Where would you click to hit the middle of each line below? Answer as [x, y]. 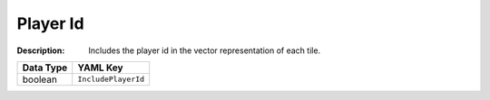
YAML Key [100, 68]
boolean [40, 79]
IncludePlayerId [111, 80]
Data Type [45, 68]
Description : [41, 50]
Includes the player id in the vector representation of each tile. [205, 50]
